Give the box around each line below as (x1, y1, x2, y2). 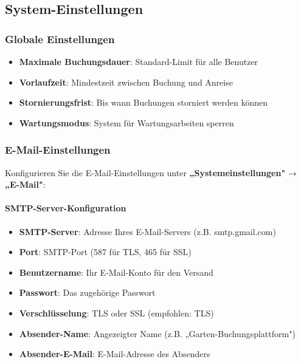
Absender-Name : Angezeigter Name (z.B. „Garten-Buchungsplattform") (19, 327, 296, 340)
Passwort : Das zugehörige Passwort (19, 286, 156, 299)
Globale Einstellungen (5, 31, 115, 46)
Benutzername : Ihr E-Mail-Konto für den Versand (19, 265, 213, 278)
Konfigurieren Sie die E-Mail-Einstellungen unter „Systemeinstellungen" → (5, 166, 297, 179)
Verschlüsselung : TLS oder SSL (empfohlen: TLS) (19, 306, 214, 319)
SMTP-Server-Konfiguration (5, 202, 126, 214)
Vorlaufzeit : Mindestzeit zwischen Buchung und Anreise (19, 75, 233, 88)
